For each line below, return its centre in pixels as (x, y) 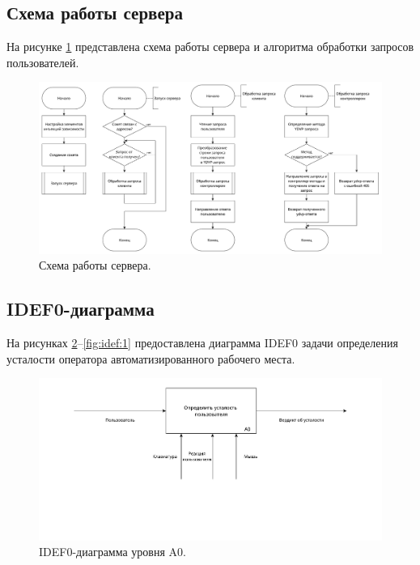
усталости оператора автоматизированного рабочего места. (151, 358)
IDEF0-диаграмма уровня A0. (112, 552)
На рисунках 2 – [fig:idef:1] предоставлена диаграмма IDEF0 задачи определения (202, 343)
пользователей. (43, 62)
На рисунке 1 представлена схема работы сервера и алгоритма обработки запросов (210, 47)
